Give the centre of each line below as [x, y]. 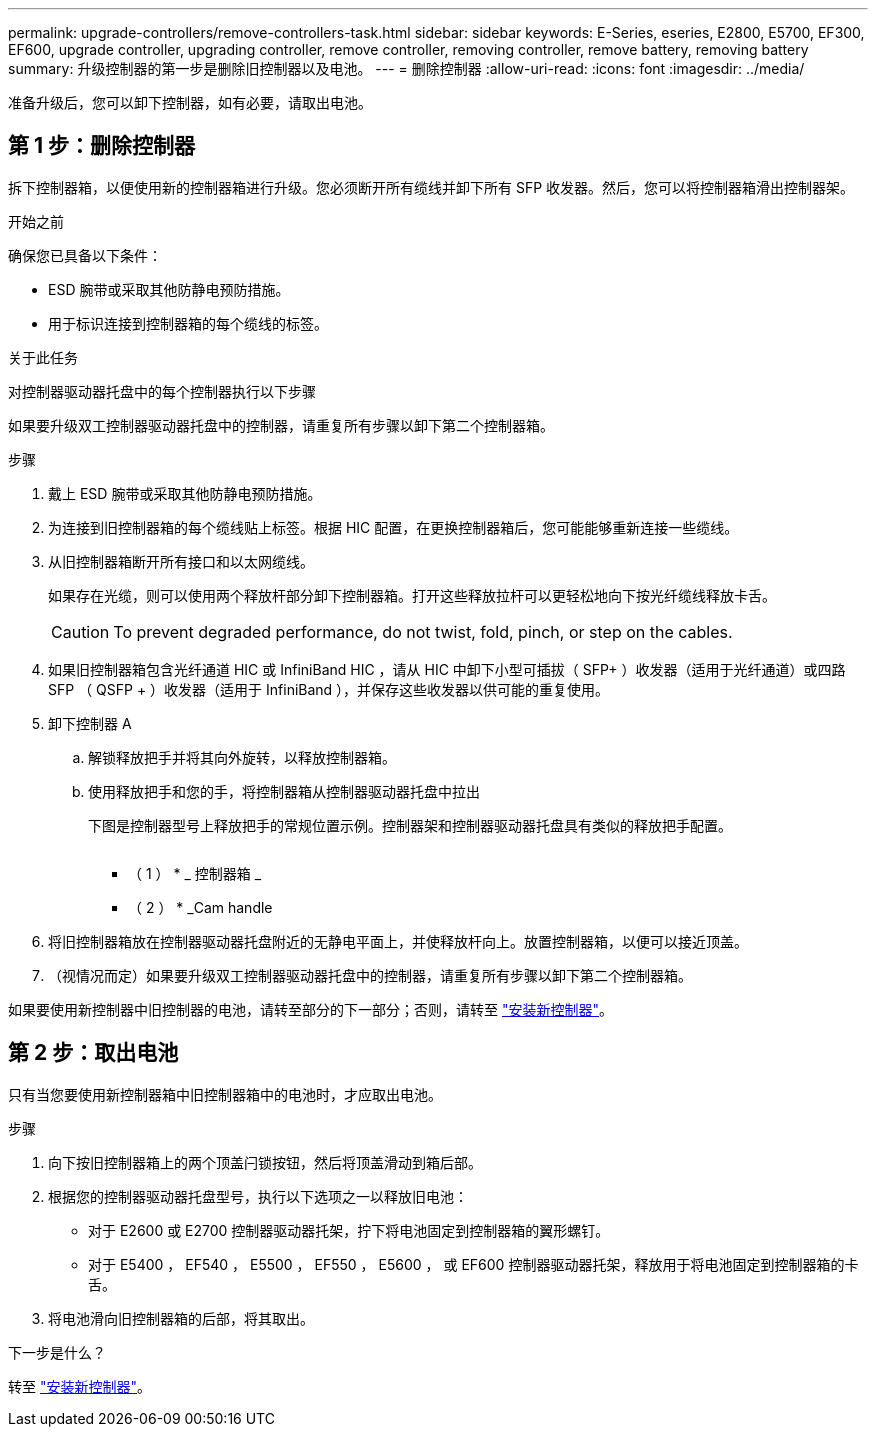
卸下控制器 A [90, 723]
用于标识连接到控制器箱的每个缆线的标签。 [188, 323]
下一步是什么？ [57, 1352]
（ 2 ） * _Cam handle [200, 907]
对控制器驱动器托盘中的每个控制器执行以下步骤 [162, 391]
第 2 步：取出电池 [93, 1053]
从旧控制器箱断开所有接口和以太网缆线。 [181, 561]
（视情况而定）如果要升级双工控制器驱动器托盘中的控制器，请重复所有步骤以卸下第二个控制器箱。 [370, 975]
